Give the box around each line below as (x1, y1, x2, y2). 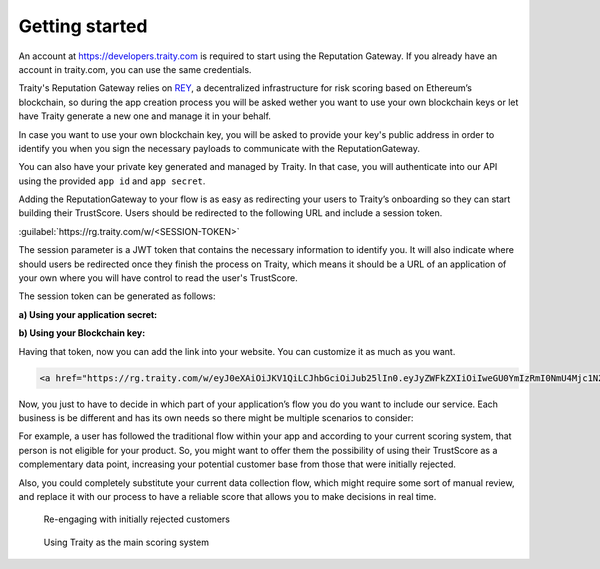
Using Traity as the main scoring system (43, 536, 210, 548)
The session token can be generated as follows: (18, 290, 216, 302)
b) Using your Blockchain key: (18, 327, 146, 339)
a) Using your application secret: (18, 308, 158, 320)
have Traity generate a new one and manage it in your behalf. (18, 110, 272, 122)
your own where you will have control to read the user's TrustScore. (18, 272, 299, 284)
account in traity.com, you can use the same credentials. (18, 63, 252, 75)
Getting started (18, 15, 148, 37)
